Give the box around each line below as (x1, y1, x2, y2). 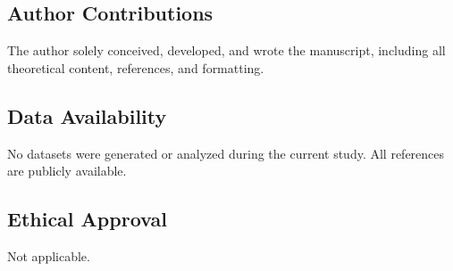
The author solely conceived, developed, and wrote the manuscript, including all (7, 41, 446, 60)
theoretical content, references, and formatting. (7, 58, 264, 77)
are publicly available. (7, 161, 127, 180)
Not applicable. (7, 246, 90, 265)
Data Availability (7, 102, 167, 129)
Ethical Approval (7, 205, 167, 233)
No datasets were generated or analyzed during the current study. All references (7, 144, 445, 162)
